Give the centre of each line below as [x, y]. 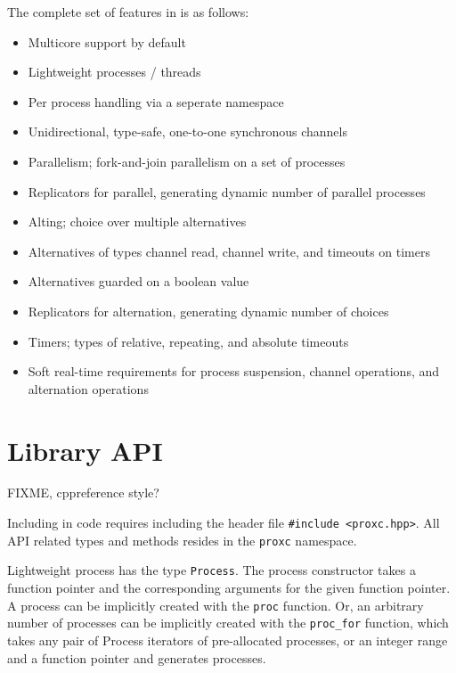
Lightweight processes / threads [114, 72]
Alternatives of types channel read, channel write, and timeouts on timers [229, 251]
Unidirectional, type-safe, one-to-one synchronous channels [187, 131]
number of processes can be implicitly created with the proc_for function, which [228, 623]
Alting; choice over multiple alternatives [137, 222]
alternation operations [88, 388]
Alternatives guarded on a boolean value [138, 281]
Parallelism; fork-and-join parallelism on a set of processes [187, 161]
